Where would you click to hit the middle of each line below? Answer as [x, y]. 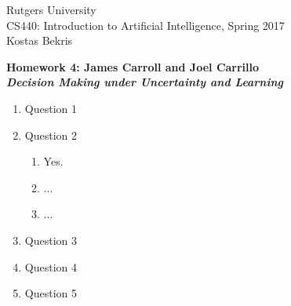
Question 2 [51, 135]
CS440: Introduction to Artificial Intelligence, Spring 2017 [145, 25]
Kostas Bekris [40, 40]
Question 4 [51, 266]
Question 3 [51, 240]
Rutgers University [51, 9]
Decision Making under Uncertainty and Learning [145, 82]
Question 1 [51, 108]
